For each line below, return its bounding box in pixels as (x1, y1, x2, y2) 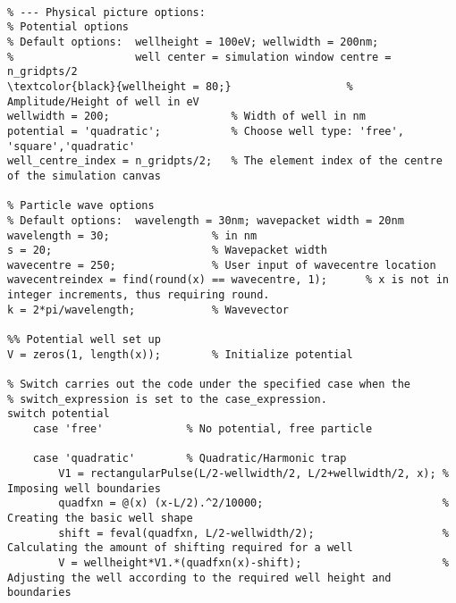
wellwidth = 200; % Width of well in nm (7, 110, 366, 123)
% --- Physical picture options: (7, 5, 206, 19)
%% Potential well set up (7, 333, 161, 347)
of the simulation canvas (7, 169, 161, 182)
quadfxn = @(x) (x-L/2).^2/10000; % (58, 497, 449, 510)
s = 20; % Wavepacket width (7, 244, 327, 257)
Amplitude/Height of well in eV (7, 95, 199, 108)
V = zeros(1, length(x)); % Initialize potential (7, 348, 353, 361)
